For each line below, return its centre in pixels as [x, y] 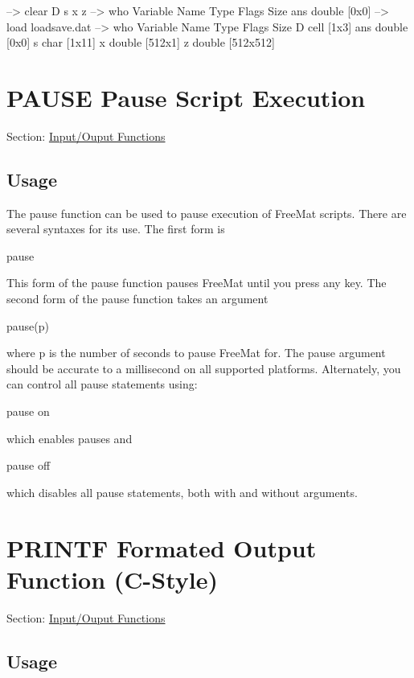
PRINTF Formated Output [162, 547]
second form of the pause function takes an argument [137, 299]
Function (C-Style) [113, 579]
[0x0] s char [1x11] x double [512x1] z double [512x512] [141, 42]
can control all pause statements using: [102, 384]
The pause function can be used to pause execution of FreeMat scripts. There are [207, 213]
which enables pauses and [70, 438]
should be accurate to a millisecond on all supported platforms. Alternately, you [204, 368]
